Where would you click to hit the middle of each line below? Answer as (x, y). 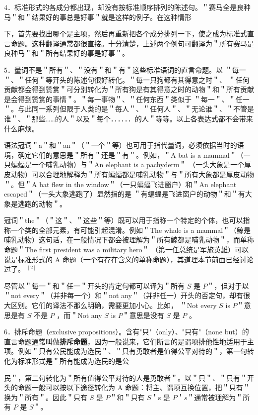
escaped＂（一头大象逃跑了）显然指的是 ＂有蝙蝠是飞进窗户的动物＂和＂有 (125, 194)
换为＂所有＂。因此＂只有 (46, 397)
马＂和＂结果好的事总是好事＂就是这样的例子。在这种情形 (98, 17)
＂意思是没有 (143, 315)
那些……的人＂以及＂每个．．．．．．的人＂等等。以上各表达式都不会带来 (142, 118)
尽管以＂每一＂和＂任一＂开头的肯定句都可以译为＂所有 (94, 285)
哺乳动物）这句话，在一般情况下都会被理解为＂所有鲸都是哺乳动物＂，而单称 (129, 240)
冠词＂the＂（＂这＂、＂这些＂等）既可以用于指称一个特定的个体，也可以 (124, 220)
